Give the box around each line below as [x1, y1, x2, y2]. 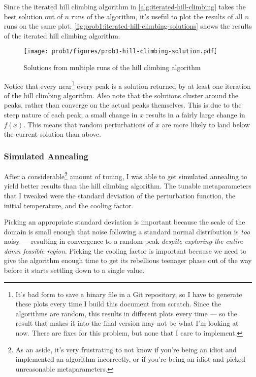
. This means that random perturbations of [23, 119, 154, 129]
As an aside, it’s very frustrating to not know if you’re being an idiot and [15, 344, 237, 354]
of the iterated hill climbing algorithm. [4, 30, 120, 40]
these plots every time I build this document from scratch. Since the [15, 299, 222, 309]
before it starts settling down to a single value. [4, 265, 145, 275]
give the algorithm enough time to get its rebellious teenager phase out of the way [4, 255, 252, 265]
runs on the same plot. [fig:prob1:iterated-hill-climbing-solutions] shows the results [4, 21, 252, 31]
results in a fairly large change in [146, 110, 245, 120]
